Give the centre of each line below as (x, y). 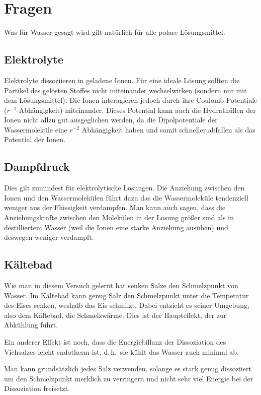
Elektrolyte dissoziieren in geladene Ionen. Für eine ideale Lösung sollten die (122, 80)
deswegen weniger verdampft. (49, 237)
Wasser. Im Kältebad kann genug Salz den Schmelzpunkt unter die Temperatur (126, 295)
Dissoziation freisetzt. (37, 388)
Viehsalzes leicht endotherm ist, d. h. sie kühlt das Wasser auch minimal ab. (121, 351)
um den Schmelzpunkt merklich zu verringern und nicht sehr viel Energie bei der (129, 378)
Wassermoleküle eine (36, 129)
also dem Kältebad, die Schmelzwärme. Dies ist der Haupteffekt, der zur (115, 315)
